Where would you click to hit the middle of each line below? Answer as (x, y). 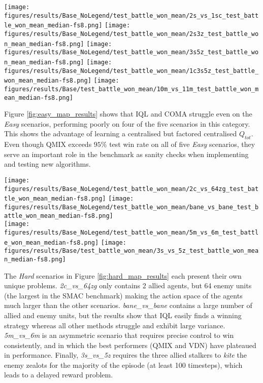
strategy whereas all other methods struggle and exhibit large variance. (115, 325)
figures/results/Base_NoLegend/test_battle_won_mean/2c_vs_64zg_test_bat (131, 189)
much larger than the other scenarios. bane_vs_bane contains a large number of (128, 305)
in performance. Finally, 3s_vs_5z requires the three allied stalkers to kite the (125, 355)
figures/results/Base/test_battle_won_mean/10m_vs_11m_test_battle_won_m (131, 89)
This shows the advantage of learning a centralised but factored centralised (121, 133)
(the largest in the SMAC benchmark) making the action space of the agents (123, 295)
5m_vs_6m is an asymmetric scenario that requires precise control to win (119, 335)
